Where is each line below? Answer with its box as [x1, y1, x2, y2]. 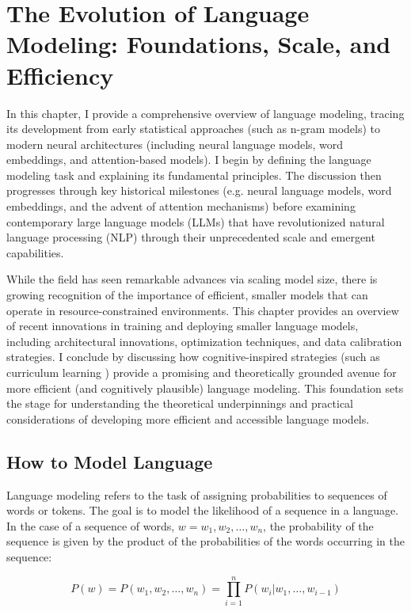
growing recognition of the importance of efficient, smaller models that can [6, 287, 368, 303]
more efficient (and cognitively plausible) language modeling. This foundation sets [6, 379, 404, 396]
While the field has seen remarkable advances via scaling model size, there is [6, 271, 378, 287]
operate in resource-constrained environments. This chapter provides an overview [6, 302, 399, 318]
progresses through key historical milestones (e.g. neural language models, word [6, 182, 392, 199]
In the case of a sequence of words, [6, 517, 175, 534]
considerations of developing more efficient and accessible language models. [6, 410, 370, 427]
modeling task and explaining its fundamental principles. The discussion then [6, 166, 382, 183]
